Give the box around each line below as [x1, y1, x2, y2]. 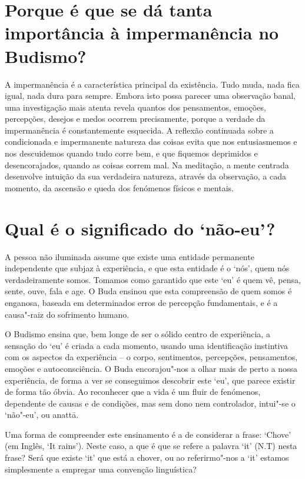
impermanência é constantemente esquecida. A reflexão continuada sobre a [5, 124, 274, 136]
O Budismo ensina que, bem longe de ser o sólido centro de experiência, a [5, 328, 270, 340]
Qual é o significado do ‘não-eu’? [5, 216, 276, 240]
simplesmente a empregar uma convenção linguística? [5, 463, 197, 475]
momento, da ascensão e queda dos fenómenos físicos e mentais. [5, 181, 234, 194]
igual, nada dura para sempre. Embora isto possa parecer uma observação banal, [5, 89, 296, 102]
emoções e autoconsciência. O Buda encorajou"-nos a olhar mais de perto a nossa [5, 362, 298, 374]
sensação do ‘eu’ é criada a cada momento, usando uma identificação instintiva [5, 339, 288, 351]
